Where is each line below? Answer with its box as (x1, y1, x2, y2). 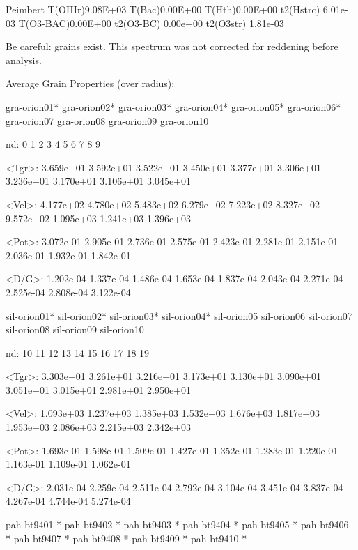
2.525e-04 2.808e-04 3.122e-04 (6, 284, 131, 299)
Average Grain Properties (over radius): (6, 76, 175, 91)
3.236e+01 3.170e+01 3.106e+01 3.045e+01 (6, 174, 191, 188)
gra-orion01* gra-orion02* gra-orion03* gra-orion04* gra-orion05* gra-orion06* (6, 99, 341, 114)
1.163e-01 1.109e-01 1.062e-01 (6, 457, 131, 471)
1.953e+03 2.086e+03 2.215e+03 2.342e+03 (6, 420, 191, 434)
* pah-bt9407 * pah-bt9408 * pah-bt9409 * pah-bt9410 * (6, 530, 247, 545)
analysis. (6, 52, 42, 67)
